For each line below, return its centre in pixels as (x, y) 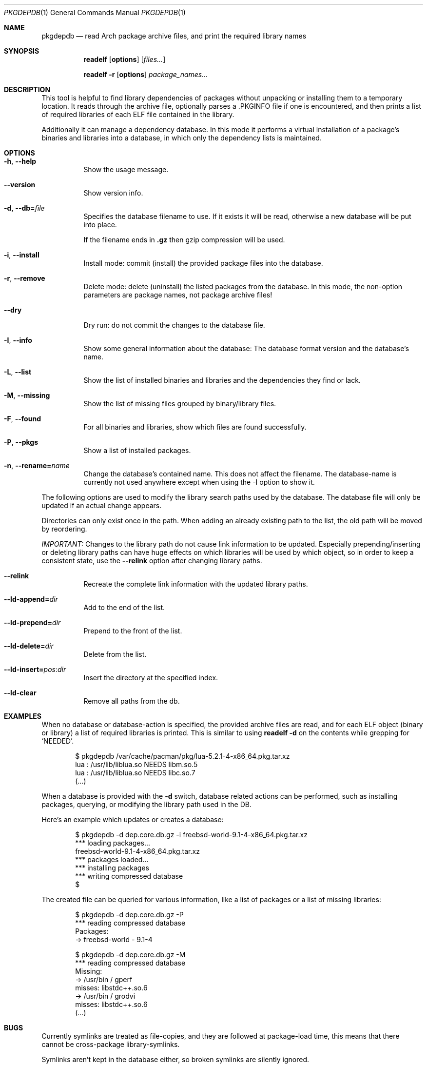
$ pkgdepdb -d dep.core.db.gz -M (130, 955)
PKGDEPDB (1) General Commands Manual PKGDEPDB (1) (95, 12)
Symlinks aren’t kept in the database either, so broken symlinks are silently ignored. (175, 1059)
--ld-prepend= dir (32, 622)
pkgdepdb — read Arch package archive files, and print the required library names (174, 36)
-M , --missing (27, 395)
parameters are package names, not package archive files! (178, 295)
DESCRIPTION (27, 89)
